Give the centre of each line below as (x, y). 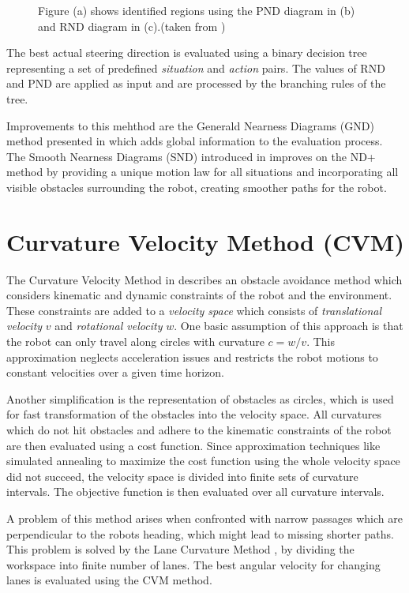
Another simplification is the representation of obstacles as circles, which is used (200, 398)
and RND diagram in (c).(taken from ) (132, 26)
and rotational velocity (109, 326)
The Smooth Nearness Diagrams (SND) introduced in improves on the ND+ (191, 156)
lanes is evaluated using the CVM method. (109, 580)
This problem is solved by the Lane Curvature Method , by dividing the (180, 549)
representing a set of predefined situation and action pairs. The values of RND (196, 68)
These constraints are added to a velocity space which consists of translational (194, 310)
